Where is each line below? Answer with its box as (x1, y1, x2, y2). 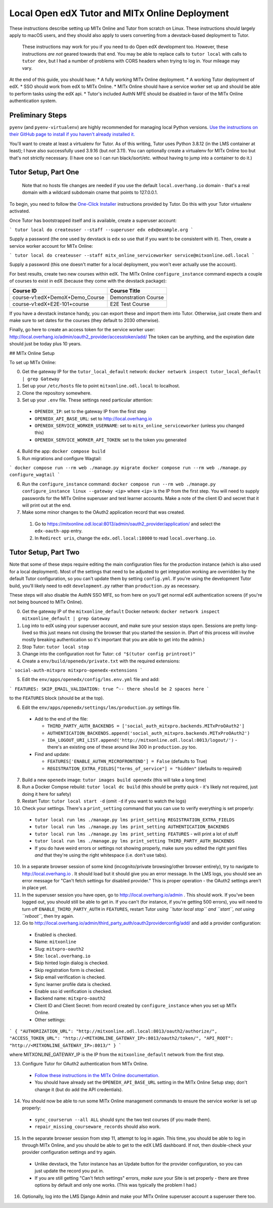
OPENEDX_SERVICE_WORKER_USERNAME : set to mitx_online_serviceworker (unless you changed (34, 423, 245, 429)
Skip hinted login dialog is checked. (34, 960, 109, 966)
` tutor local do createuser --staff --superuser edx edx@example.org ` (9, 227, 194, 233)
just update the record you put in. (34, 1168, 104, 1174)
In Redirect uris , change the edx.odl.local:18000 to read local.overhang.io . (34, 535, 216, 541)
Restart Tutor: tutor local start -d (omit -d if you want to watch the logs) (22, 798, 187, 804)
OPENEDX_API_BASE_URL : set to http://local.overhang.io (34, 415, 152, 422)
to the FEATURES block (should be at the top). (9, 695, 104, 701)
